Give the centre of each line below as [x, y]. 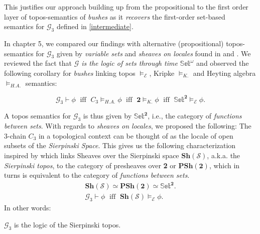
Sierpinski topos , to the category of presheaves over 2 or [90, 165]
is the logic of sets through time [129, 63]
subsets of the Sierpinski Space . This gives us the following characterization [120, 145]
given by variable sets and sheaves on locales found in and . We [154, 53]
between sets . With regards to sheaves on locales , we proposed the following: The [128, 126]
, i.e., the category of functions [195, 116]
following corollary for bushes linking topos [70, 73]
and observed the [223, 63]
